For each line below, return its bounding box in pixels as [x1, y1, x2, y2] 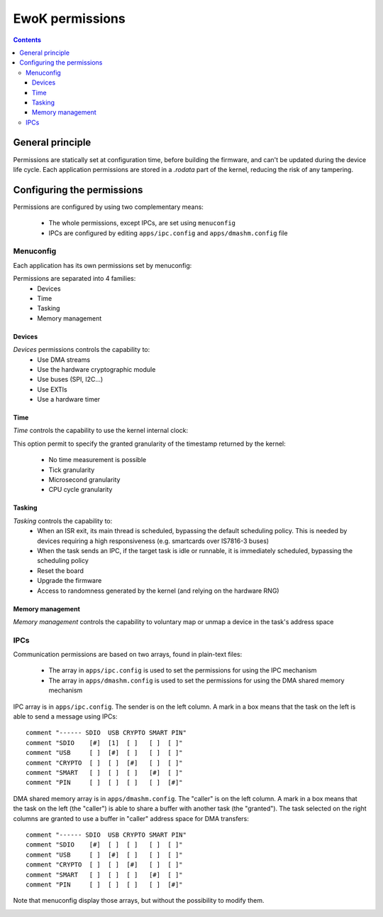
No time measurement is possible [48, 456, 147, 464]
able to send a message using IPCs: [13, 712, 118, 721]
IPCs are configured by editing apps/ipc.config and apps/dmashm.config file [48, 228, 288, 237]
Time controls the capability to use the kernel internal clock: [13, 427, 189, 435]
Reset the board [37, 566, 84, 575]
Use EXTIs [37, 385, 67, 394]
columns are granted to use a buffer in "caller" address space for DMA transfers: [13, 814, 250, 822]
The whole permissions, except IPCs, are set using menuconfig [48, 219, 236, 227]
